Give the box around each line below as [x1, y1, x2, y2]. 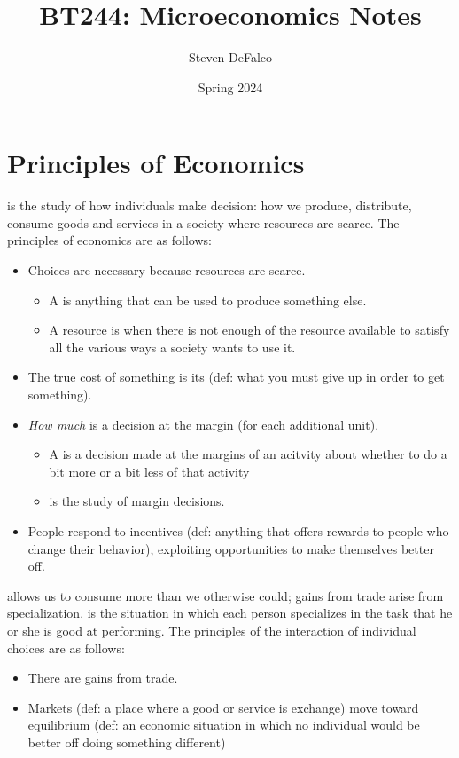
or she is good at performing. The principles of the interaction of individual [7, 620, 416, 639]
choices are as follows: [7, 638, 125, 657]
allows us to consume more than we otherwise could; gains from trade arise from [7, 586, 444, 604]
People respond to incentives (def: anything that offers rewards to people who [27, 521, 449, 540]
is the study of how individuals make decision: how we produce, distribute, [7, 196, 412, 215]
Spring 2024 [198, 77, 263, 96]
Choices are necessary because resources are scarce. [27, 261, 306, 280]
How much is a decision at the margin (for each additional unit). [27, 415, 379, 433]
